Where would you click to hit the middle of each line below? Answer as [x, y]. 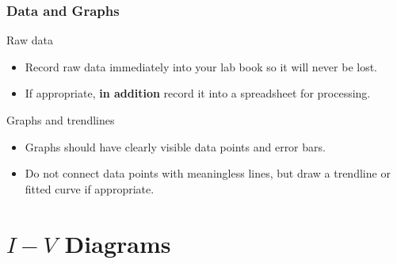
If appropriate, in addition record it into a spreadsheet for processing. [198, 93]
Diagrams [118, 243]
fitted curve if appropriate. [90, 188]
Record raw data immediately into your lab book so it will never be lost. [201, 66]
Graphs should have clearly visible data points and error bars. [175, 146]
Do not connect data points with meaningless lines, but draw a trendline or [208, 173]
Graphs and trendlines [61, 120]
